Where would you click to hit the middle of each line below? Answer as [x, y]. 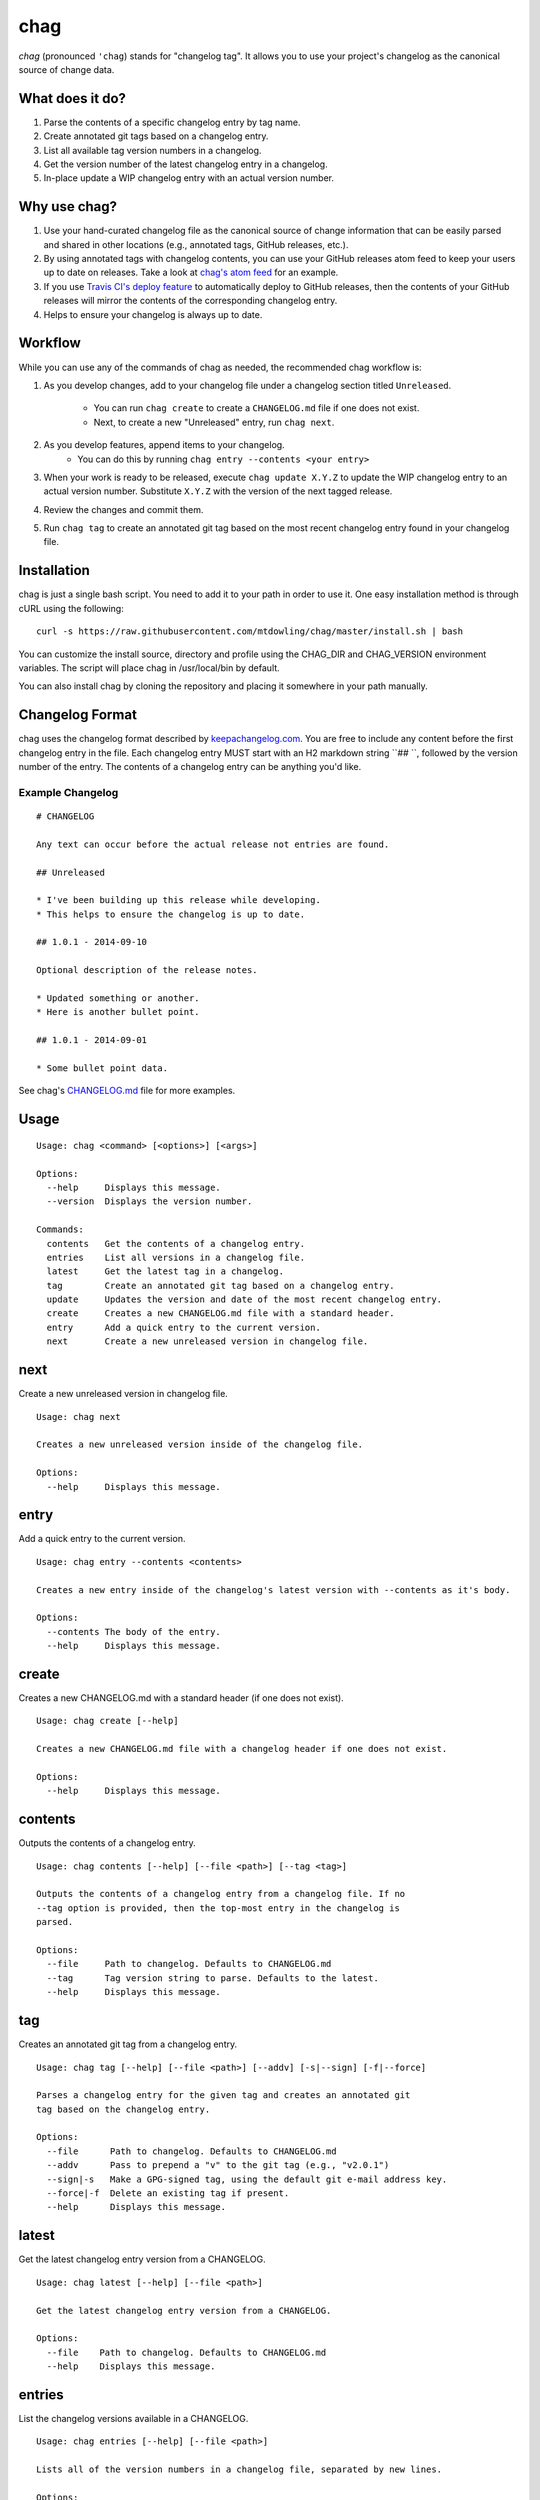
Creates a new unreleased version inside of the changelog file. [200, 1444]
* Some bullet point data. [102, 1068]
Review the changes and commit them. [123, 509]
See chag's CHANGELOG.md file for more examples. [127, 1091]
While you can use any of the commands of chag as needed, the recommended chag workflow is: [220, 367]
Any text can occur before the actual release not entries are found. [213, 844]
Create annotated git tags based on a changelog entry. [156, 136]
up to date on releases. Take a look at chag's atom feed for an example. [191, 272]
